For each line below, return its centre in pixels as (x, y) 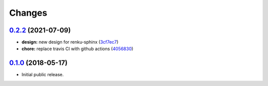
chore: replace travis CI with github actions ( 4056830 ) (77, 49)
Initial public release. (43, 75)
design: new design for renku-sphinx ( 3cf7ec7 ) (70, 42)
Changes (28, 13)
